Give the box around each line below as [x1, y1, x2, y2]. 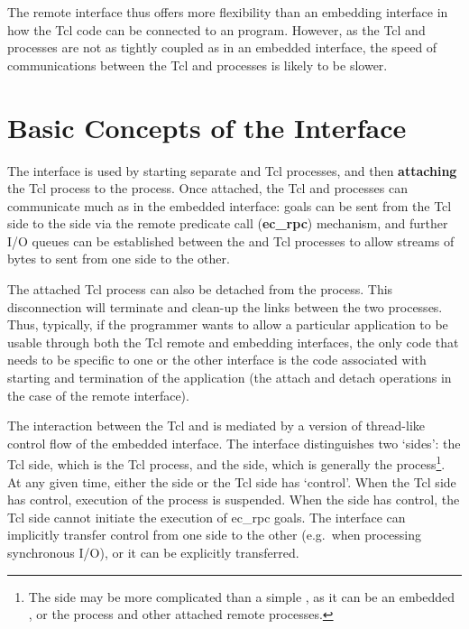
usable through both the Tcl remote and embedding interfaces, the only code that [7, 332, 459, 351]
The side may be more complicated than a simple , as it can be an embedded [28, 587, 455, 606]
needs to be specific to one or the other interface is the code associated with [7, 350, 427, 369]
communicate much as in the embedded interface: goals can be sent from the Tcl [7, 196, 452, 215]
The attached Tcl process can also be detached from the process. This [7, 280, 393, 299]
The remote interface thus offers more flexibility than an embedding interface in [7, 3, 448, 21]
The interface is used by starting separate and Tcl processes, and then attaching [7, 161, 457, 180]
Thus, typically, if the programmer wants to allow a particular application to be [7, 315, 448, 334]
